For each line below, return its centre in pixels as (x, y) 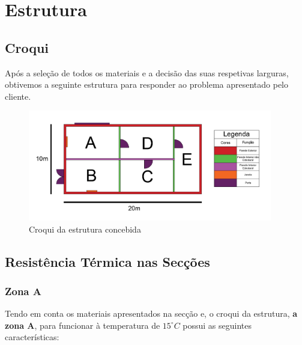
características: (32, 337)
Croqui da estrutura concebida (85, 229)
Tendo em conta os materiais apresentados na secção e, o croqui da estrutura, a (151, 313)
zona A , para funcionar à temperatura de (83, 325)
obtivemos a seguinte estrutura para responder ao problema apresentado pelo (146, 84)
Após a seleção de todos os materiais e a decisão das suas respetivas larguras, (147, 72)
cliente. (18, 96)
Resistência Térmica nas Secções (107, 261)
